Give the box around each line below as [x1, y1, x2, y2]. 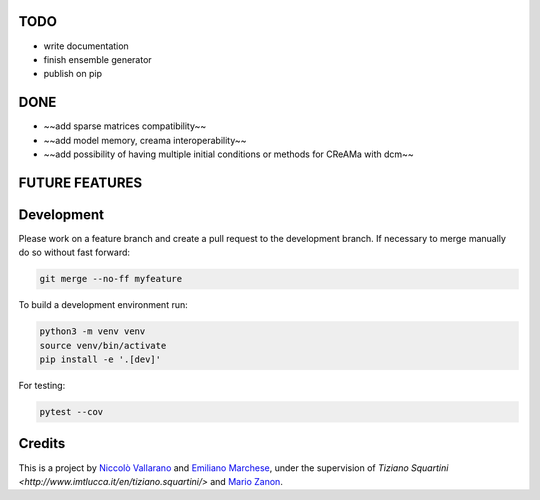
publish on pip [43, 68, 102, 80]
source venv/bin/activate [39, 340, 167, 351]
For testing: [18, 380, 66, 392]
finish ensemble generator [43, 53, 152, 65]
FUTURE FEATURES [18, 174, 143, 191]
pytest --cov [39, 406, 104, 417]
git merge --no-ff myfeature [39, 273, 183, 285]
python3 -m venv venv [39, 326, 146, 337]
